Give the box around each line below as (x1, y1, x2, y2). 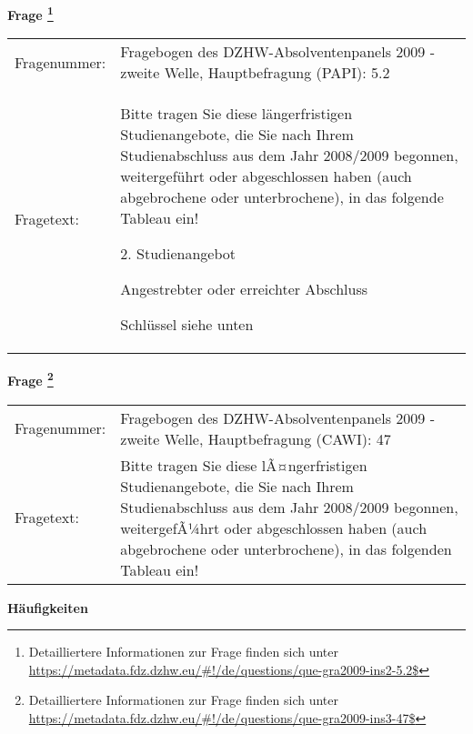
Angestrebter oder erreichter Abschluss (120, 278, 368, 300)
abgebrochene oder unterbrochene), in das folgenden (120, 538, 452, 559)
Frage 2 (7, 368, 54, 389)
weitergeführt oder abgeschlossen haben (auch (120, 166, 412, 187)
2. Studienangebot (120, 243, 236, 265)
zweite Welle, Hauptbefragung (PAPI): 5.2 (120, 62, 390, 84)
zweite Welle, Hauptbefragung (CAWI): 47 (120, 427, 391, 449)
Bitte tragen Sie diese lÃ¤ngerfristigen (120, 454, 367, 476)
